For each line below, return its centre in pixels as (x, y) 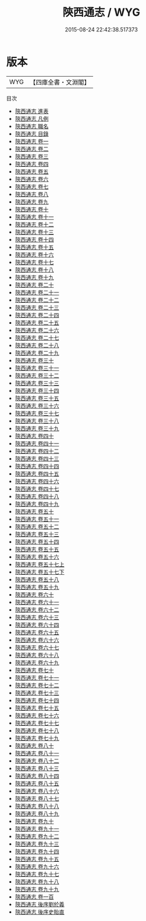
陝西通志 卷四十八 (37, 496)
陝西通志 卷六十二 (37, 609)
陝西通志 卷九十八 (37, 881)
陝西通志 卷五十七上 (40, 564)
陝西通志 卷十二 (34, 224)
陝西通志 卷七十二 (37, 685)
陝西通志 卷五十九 (37, 587)
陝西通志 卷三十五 (37, 398)
